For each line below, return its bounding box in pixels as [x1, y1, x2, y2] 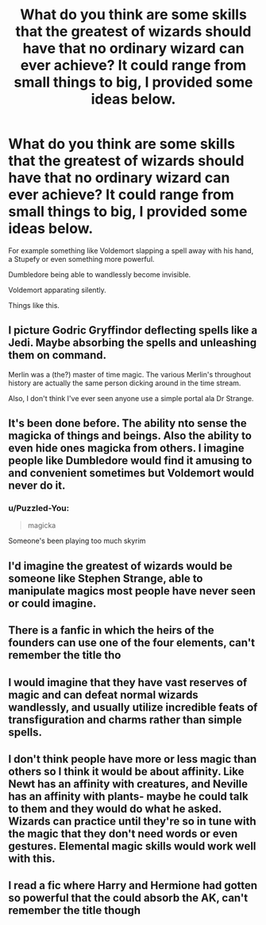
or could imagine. [8, 596, 97, 610]
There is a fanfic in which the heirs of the [8, 623, 214, 638]
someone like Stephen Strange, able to [8, 572, 203, 585]
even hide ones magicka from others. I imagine [8, 442, 245, 455]
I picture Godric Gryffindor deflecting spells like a [8, 324, 258, 338]
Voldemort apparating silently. [8, 285, 106, 295]
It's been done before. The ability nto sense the [8, 416, 248, 431]
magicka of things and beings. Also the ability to [8, 429, 253, 443]
